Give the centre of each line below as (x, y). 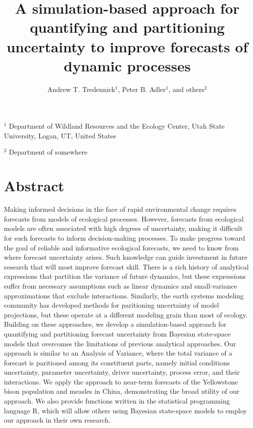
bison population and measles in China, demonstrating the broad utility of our (122, 391)
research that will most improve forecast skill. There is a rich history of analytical (126, 266)
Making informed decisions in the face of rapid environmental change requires (120, 209)
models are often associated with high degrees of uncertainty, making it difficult (123, 228)
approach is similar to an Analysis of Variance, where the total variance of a (118, 353)
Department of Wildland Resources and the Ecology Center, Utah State (117, 126)
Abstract (34, 186)
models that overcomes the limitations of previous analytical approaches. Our (120, 343)
